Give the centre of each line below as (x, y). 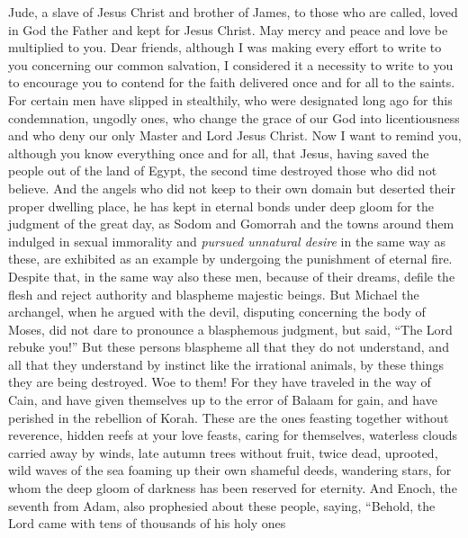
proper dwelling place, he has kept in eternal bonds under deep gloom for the (221, 206)
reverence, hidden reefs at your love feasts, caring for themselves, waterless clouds (233, 435)
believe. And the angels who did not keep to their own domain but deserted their (232, 188)
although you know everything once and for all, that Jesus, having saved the (219, 152)
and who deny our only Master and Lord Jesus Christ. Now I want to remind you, (235, 135)
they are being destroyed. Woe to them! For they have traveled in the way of (220, 382)
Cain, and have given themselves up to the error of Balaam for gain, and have (223, 400)
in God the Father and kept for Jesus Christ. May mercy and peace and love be (228, 29)
